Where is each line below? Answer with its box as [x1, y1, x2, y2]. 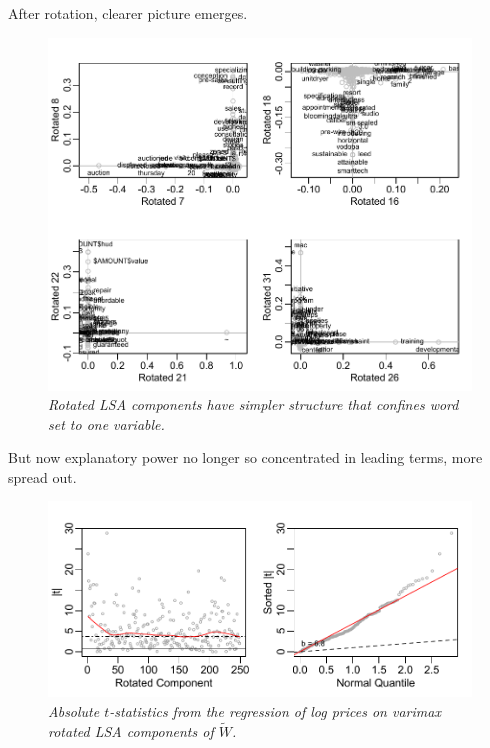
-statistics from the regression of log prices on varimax [109, 700, 441, 721]
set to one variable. [48, 413, 165, 434]
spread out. [8, 466, 77, 487]
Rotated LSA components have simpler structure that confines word [48, 394, 459, 415]
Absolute [48, 700, 100, 721]
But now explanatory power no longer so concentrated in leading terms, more [8, 447, 483, 468]
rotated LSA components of [48, 720, 214, 741]
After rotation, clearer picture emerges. [8, 3, 248, 23]
